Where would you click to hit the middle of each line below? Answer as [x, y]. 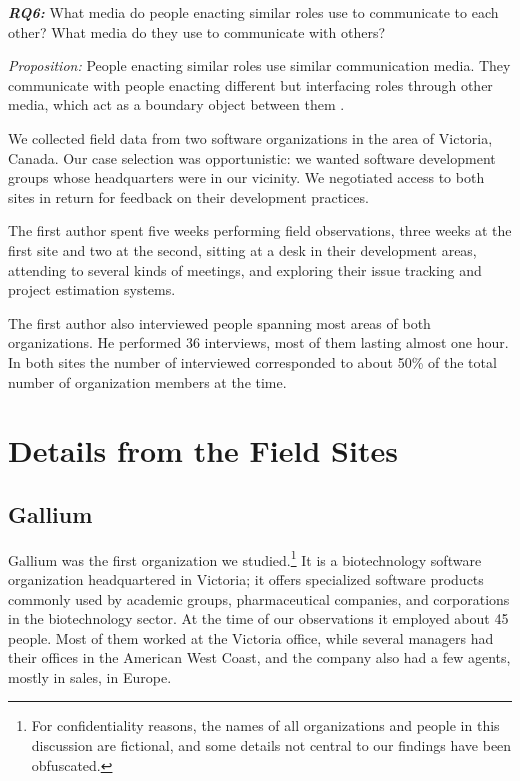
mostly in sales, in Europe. [90, 676]
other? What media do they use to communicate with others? [197, 31]
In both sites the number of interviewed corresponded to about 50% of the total [252, 361]
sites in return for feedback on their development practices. [188, 196]
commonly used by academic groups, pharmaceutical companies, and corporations [259, 598]
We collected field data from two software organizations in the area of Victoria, [250, 137]
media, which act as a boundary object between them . [176, 104]
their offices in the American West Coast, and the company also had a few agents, [259, 657]
